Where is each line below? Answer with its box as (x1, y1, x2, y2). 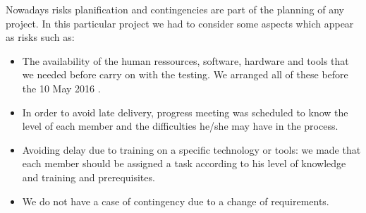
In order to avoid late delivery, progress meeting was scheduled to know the (22, 104, 348, 119)
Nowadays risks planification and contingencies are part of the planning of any (6, 2, 344, 16)
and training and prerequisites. (22, 169, 155, 184)
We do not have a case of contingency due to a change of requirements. (22, 193, 329, 208)
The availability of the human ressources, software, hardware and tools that (22, 53, 349, 68)
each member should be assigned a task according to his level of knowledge (22, 156, 346, 171)
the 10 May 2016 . (22, 80, 101, 95)
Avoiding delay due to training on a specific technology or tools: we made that (22, 142, 361, 157)
